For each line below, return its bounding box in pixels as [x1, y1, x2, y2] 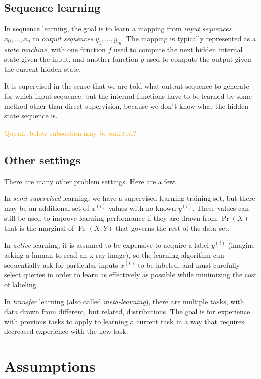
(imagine [228, 239, 255, 250]
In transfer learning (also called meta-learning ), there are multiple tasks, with [4, 296, 244, 307]
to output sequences [33, 33, 93, 44]
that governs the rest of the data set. [115, 222, 230, 233]
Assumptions [4, 356, 96, 376]
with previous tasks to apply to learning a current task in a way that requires [4, 316, 244, 326]
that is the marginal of [4, 222, 74, 233]
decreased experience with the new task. [4, 326, 128, 336]
